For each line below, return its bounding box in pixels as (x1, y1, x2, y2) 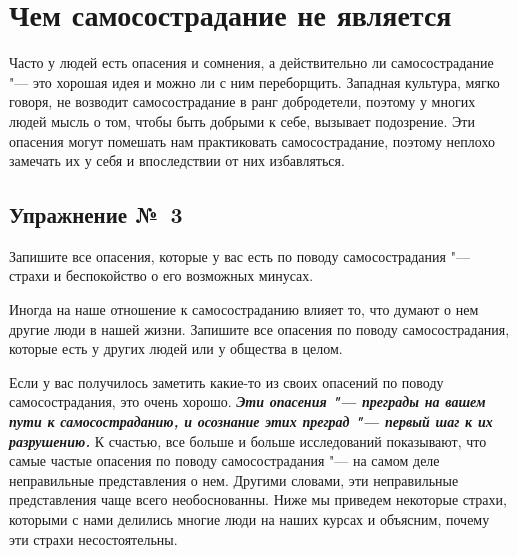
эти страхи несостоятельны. (9, 528, 178, 549)
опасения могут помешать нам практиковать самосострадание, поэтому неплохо (9, 130, 495, 151)
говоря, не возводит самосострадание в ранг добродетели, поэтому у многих (9, 91, 476, 112)
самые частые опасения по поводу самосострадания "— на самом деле (9, 450, 440, 471)
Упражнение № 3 (9, 199, 183, 230)
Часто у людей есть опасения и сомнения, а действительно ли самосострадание (9, 52, 494, 73)
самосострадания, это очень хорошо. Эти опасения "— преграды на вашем (9, 391, 486, 412)
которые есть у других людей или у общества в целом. (9, 338, 343, 359)
